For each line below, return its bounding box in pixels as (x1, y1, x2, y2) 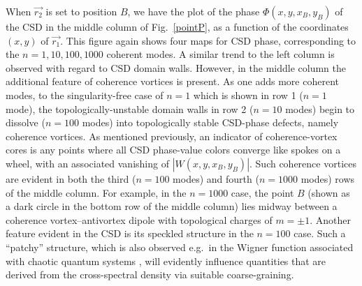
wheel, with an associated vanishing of (6, 156, 169, 170)
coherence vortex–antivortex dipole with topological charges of (6, 212, 273, 227)
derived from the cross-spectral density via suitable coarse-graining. (6, 267, 294, 282)
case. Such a (294, 226, 346, 241)
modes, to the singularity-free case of (6, 87, 164, 102)
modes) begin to (285, 101, 355, 116)
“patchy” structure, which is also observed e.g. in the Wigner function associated (6, 239, 354, 254)
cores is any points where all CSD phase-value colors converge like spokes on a (6, 142, 341, 157)
